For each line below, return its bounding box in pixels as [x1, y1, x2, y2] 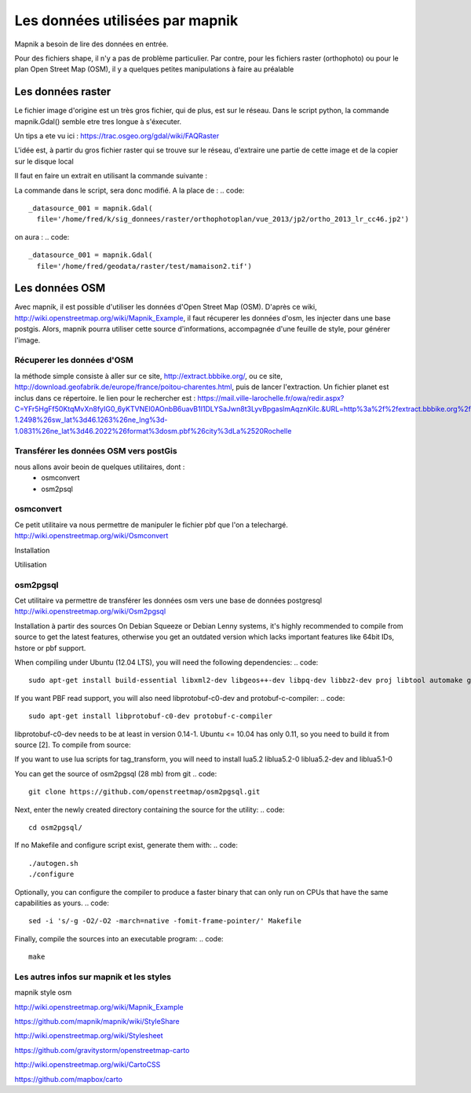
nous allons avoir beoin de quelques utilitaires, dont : [14, 462, 185, 471]
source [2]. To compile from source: [14, 739, 131, 750]
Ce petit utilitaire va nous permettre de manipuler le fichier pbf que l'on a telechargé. [14, 519, 288, 530]
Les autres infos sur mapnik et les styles [14, 971, 172, 982]
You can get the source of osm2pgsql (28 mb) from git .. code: [14, 768, 217, 778]
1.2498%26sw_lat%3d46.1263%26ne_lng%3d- [14, 415, 168, 424]
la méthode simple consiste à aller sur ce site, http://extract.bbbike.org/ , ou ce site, [14, 371, 283, 380]
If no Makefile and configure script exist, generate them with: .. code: [14, 841, 239, 850]
